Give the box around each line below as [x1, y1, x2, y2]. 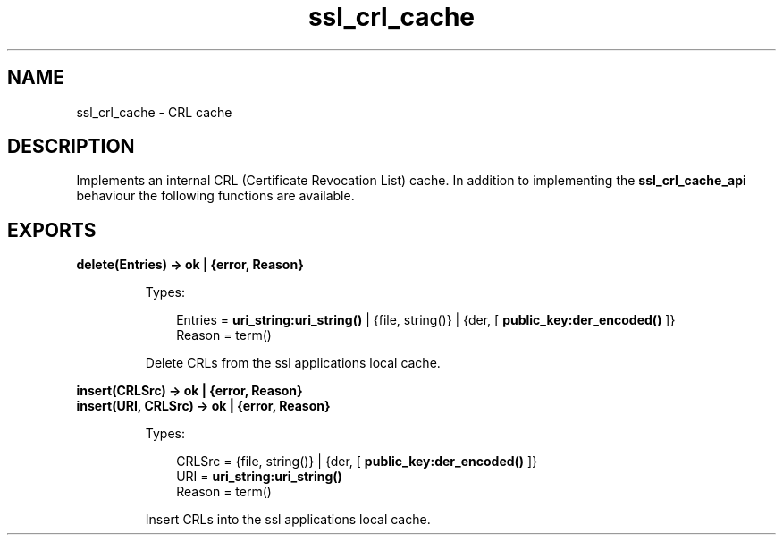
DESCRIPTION [7, 135, 135, 158]
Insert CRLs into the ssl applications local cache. [145, 512, 431, 528]
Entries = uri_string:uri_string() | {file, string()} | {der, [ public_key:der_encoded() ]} [176, 312, 676, 328]
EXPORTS [7, 218, 97, 241]
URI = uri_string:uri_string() [176, 469, 342, 485]
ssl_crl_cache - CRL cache [76, 104, 232, 120]
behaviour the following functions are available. [76, 188, 355, 204]
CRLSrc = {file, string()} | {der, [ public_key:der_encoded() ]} [176, 453, 538, 470]
